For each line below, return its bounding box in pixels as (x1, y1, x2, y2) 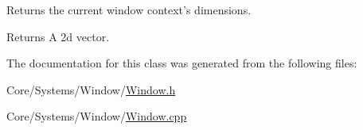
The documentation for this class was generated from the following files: (6, 55, 357, 71)
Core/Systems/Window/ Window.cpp (6, 108, 187, 124)
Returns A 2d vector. (6, 28, 110, 44)
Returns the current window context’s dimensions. (6, 2, 252, 17)
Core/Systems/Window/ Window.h (6, 81, 176, 97)
